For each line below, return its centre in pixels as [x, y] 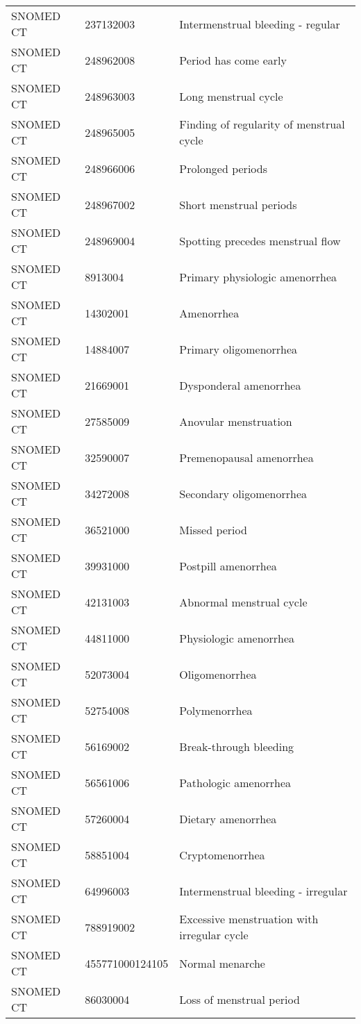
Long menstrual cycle [231, 96]
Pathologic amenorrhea [235, 782]
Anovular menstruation [236, 421]
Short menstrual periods [238, 204]
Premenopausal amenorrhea [246, 457]
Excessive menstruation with [249, 919]
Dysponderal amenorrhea [240, 385]
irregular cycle [214, 935]
